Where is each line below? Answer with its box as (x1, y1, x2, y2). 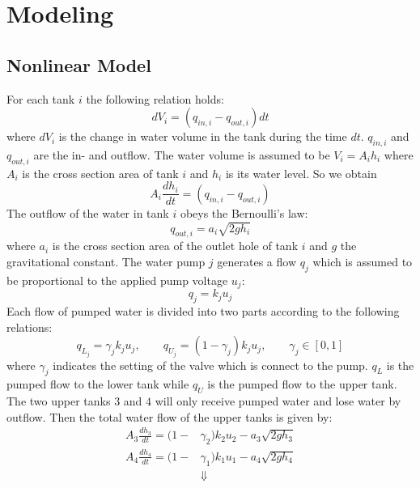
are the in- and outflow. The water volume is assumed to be (33, 146, 330, 163)
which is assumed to (312, 252, 413, 269)
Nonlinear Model (6, 52, 151, 77)
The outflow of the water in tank (6, 204, 169, 221)
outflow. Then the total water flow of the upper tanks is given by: (6, 408, 333, 425)
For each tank (6, 90, 75, 107)
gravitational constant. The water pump (6, 252, 206, 269)
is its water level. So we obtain (225, 164, 377, 181)
